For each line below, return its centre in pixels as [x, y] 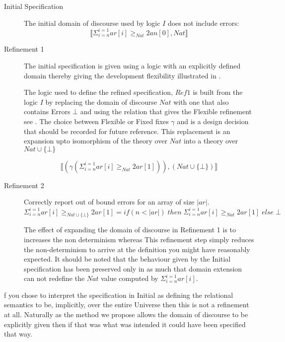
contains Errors [47, 111]
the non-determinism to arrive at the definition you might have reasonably [137, 249]
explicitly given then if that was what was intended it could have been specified [125, 324]
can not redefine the [54, 278]
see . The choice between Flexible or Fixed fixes [96, 121]
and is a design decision [213, 121]
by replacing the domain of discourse [101, 102]
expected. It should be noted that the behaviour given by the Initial [127, 259]
